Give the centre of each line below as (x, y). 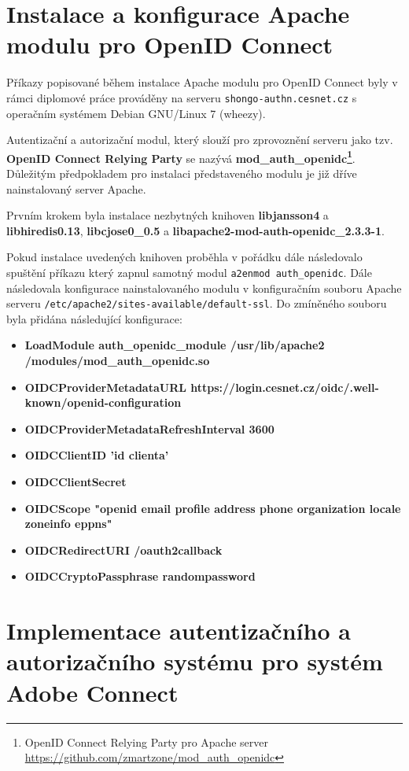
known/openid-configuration (103, 402)
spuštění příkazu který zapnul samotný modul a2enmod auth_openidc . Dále (189, 272)
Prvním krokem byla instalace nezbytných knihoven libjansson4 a (168, 215)
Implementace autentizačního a (179, 631)
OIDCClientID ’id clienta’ (97, 455)
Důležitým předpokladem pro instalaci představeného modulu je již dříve (182, 173)
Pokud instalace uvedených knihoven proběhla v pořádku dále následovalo (184, 257)
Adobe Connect (92, 692)
